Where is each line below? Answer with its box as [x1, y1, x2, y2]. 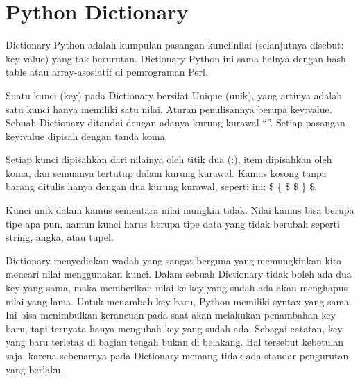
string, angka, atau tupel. [6, 230, 114, 244]
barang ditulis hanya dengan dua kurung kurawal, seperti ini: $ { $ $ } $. [6, 179, 318, 194]
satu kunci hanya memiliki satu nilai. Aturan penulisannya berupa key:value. [6, 101, 332, 116]
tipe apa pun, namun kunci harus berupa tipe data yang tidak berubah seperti [6, 216, 340, 230]
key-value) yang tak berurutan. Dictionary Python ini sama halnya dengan [6, 51, 323, 65]
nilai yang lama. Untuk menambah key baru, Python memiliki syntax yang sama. [6, 294, 352, 308]
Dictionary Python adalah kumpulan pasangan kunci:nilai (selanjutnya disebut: [6, 37, 344, 52]
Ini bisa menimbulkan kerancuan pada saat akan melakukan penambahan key [6, 307, 336, 322]
